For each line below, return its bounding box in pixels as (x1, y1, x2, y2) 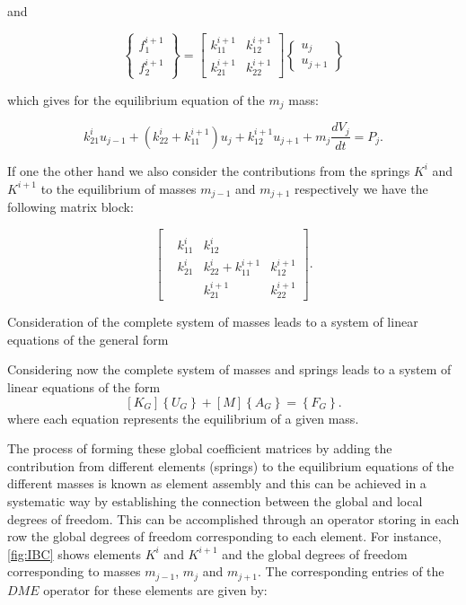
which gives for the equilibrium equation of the (7, 90, 265, 109)
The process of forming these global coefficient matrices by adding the (7, 439, 392, 458)
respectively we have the (295, 179, 428, 197)
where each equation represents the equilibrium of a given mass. (7, 408, 359, 427)
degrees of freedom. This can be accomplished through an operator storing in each (7, 509, 460, 528)
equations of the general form (7, 329, 169, 348)
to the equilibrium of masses (40, 179, 197, 197)
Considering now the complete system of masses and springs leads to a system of (7, 360, 452, 379)
